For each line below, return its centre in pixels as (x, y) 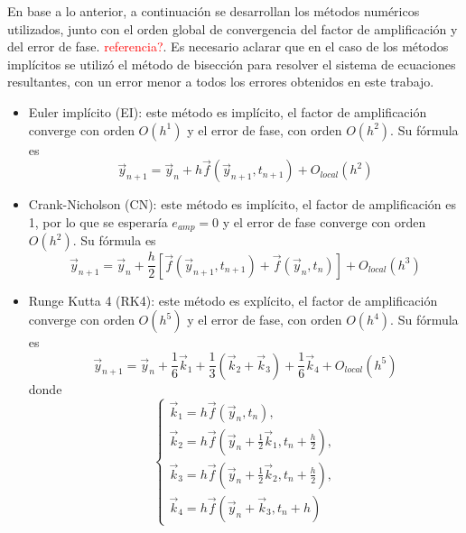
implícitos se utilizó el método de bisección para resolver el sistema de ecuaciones (232, 64)
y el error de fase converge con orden (324, 221)
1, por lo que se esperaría (98, 221)
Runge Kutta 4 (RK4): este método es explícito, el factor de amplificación (233, 300)
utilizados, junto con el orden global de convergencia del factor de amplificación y (233, 28)
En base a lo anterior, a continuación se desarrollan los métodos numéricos (214, 11)
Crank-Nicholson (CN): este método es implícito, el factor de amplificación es (242, 204)
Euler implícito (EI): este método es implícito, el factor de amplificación (228, 111)
